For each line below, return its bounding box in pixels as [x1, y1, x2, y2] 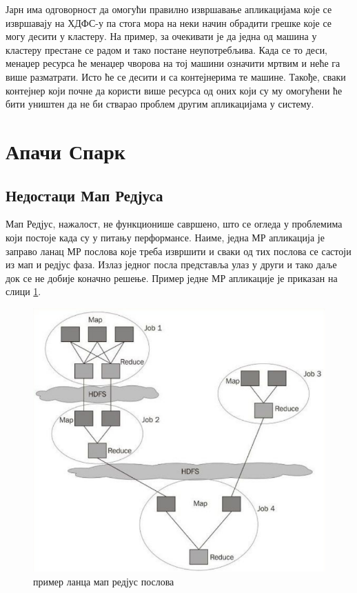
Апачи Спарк [6, 137, 125, 165]
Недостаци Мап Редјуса [6, 184, 163, 205]
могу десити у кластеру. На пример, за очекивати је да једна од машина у [6, 29, 317, 43]
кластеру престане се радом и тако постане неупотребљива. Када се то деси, [6, 42, 328, 57]
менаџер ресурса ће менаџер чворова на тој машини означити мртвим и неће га [6, 56, 340, 70]
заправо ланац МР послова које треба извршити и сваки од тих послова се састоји [6, 243, 351, 258]
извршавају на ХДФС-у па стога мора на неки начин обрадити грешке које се [6, 15, 332, 30]
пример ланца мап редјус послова [33, 574, 174, 588]
